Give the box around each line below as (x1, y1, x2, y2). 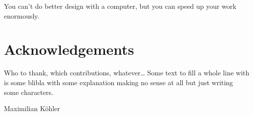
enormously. (4, 10, 40, 21)
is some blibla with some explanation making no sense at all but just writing (4, 77, 233, 87)
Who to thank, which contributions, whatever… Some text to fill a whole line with (4, 68, 250, 78)
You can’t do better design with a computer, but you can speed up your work (4, 1, 236, 11)
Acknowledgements (4, 39, 134, 59)
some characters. (4, 87, 53, 97)
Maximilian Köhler (4, 103, 60, 114)
